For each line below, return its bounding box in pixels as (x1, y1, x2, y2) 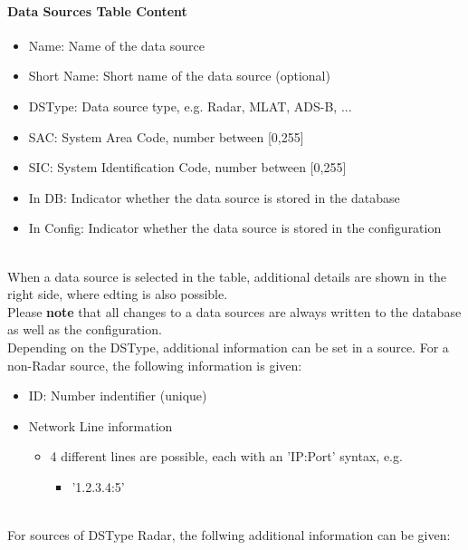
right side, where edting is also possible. (7, 285, 228, 304)
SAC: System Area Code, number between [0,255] (28, 127, 304, 146)
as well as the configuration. (7, 320, 162, 339)
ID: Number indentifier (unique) (28, 386, 207, 405)
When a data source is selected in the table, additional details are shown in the (7, 266, 447, 285)
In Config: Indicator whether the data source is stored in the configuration (28, 218, 442, 237)
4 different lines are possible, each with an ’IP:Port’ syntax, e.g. (50, 447, 403, 466)
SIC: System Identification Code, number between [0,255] (28, 158, 347, 177)
